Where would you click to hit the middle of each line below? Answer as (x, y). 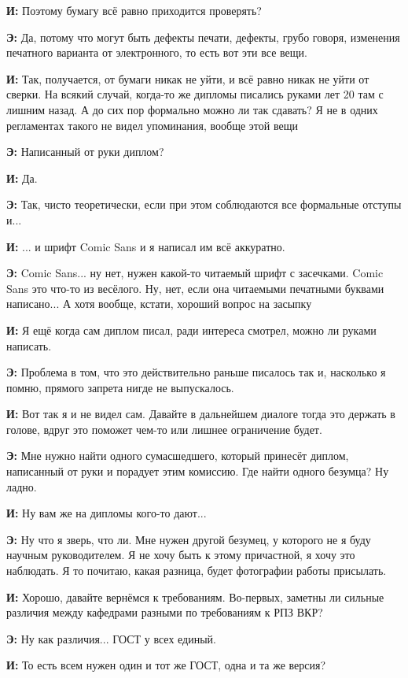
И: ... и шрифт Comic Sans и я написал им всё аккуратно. (146, 246)
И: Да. (22, 178)
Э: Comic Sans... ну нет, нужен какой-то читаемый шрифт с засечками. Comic (195, 273)
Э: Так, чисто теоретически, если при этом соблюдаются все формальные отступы (204, 204)
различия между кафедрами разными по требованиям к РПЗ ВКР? (165, 612)
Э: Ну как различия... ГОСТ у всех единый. (111, 638)
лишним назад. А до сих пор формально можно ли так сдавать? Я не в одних (192, 109)
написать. (29, 345)
